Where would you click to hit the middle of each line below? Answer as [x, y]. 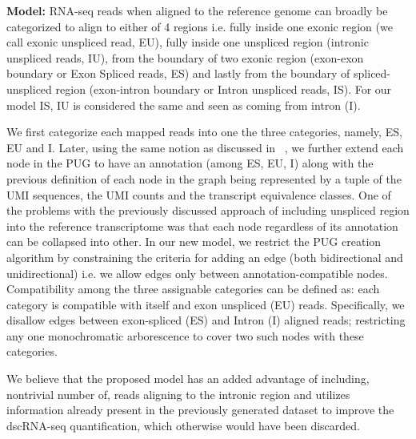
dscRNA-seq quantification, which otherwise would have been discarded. [183, 425]
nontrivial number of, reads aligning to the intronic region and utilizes [178, 394]
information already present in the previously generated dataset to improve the [200, 410]
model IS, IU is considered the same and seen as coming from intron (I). [184, 105]
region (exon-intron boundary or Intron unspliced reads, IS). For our [224, 89]
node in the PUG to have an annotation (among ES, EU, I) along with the [190, 163]
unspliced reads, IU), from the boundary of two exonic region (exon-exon [185, 57]
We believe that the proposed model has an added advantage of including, [188, 379]
